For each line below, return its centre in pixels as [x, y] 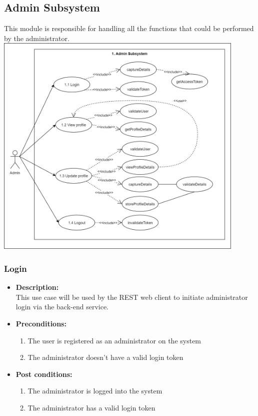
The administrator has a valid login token [91, 407]
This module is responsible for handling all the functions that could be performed [129, 28]
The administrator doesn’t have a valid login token [105, 357]
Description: [37, 287]
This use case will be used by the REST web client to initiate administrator [132, 297]
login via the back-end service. [62, 307]
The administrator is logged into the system [95, 391]
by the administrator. [37, 38]
